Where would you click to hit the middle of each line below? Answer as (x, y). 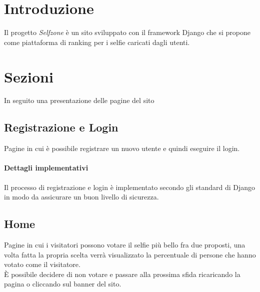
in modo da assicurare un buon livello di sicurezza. (81, 197)
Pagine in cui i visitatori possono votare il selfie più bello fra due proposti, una (125, 245)
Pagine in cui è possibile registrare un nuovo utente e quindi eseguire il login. (122, 148)
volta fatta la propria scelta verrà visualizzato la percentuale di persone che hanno (130, 254)
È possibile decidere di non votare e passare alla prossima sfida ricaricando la (122, 274)
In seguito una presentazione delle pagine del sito (79, 100)
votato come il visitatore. (42, 264)
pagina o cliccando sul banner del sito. (63, 284)
